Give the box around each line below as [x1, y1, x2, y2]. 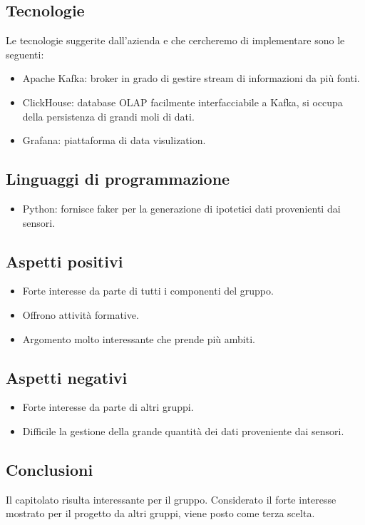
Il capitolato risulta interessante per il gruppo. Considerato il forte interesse [6, 491, 336, 506]
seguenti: [6, 46, 44, 61]
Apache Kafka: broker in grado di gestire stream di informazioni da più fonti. [22, 71, 360, 86]
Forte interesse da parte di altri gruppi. [22, 399, 194, 414]
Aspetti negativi [6, 366, 128, 388]
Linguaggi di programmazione [6, 168, 230, 190]
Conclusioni [6, 458, 93, 480]
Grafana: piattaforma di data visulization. [22, 133, 206, 148]
